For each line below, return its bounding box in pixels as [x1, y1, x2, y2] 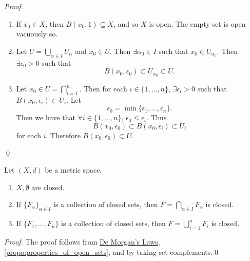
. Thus [146, 112, 167, 123]
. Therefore [46, 130, 81, 141]
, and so [113, 18, 139, 29]
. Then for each [79, 83, 127, 94]
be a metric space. [45, 164, 102, 175]
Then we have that [16, 112, 75, 123]
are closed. [31, 181, 65, 192]
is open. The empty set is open [149, 18, 246, 29]
